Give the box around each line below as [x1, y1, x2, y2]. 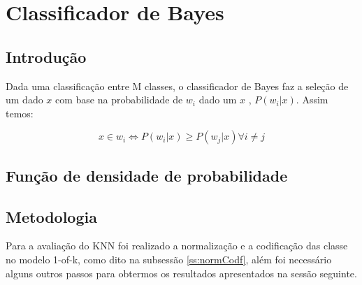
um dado [6, 92, 43, 107]
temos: [6, 105, 34, 120]
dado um [198, 92, 237, 107]
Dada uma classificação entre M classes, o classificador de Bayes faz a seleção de [6, 78, 349, 93]
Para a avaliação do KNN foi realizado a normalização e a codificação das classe [6, 238, 348, 253]
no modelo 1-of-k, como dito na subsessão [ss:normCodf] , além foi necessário [6, 251, 332, 266]
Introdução [6, 45, 87, 67]
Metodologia [6, 205, 97, 227]
